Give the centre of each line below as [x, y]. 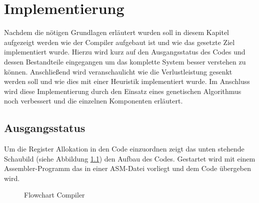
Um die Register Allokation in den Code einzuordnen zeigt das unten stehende [124, 149]
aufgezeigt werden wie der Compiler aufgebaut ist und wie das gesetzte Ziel [119, 42]
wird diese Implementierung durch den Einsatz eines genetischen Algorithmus [123, 91]
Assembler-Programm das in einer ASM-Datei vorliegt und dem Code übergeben [127, 168]
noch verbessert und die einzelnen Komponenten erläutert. [93, 101]
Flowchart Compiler [54, 195]
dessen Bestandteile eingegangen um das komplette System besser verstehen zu [125, 61]
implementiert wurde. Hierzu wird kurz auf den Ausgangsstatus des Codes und [125, 52]
